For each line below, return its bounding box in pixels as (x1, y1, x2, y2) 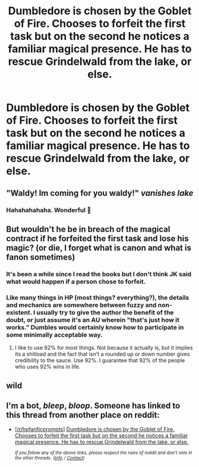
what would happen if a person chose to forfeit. (6, 277, 146, 285)
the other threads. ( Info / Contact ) (14, 455, 85, 461)
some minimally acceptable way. (6, 331, 103, 339)
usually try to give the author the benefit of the (36, 308, 174, 316)
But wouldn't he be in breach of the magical (6, 224, 170, 234)
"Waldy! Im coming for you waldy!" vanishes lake (6, 188, 194, 198)
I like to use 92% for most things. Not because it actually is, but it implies (14, 344, 193, 351)
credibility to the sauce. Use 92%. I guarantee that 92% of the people (14, 357, 185, 364)
